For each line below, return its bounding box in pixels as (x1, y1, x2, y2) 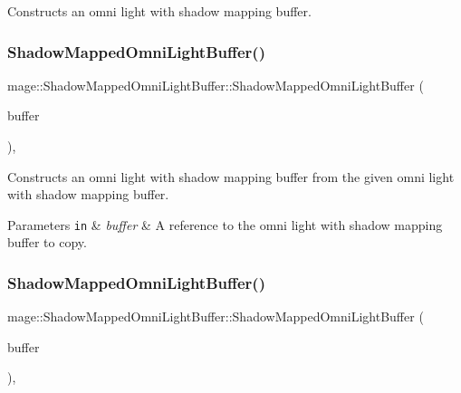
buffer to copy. (7, 233, 87, 252)
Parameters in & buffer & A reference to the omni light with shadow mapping (7, 215, 443, 234)
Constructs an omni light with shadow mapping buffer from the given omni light (7, 167, 455, 186)
